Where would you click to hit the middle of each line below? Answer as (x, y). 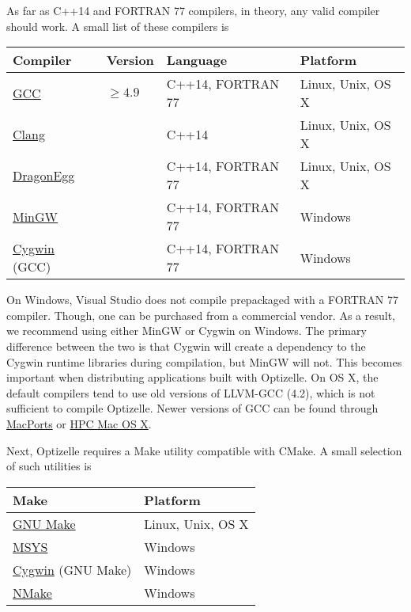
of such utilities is (49, 466)
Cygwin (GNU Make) (72, 569)
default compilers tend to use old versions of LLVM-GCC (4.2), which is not (191, 392)
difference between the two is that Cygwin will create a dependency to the (186, 346)
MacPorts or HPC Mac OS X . (79, 423)
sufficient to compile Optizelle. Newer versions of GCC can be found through (192, 408)
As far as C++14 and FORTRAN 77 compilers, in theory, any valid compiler (193, 10)
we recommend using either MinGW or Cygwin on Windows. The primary (187, 331)
